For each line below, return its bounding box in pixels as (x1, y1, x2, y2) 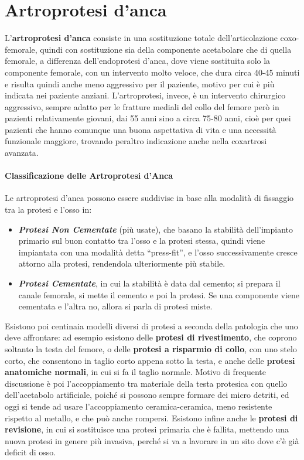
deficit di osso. (5, 446, 56, 458)
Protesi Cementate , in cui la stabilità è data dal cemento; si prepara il (18, 277, 281, 289)
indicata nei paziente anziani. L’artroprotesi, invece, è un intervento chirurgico (5, 89, 286, 101)
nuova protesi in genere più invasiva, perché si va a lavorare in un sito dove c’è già (5, 434, 299, 447)
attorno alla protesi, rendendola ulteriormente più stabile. (18, 257, 226, 270)
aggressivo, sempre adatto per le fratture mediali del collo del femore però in (5, 100, 279, 113)
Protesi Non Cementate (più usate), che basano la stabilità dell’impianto (18, 223, 293, 235)
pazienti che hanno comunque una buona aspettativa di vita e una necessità (5, 123, 276, 135)
